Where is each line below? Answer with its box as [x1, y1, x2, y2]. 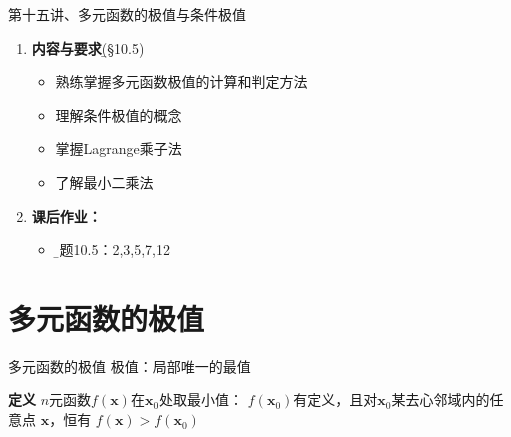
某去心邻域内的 [391, 389, 490, 410]
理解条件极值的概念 [55, 104, 182, 125]
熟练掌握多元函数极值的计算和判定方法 [55, 71, 308, 92]
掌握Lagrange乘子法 [55, 138, 182, 159]
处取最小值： [159, 389, 244, 410]
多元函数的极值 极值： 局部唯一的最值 [8, 355, 251, 376]
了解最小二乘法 [55, 171, 154, 192]
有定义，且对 [293, 389, 378, 410]
